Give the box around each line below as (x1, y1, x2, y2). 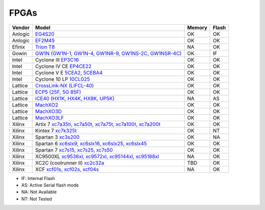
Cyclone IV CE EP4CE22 (35, 63, 92, 70)
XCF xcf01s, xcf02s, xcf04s (35, 166, 99, 173)
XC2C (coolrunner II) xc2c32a (35, 159, 105, 166)
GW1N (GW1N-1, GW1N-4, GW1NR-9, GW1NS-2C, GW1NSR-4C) (35, 50, 182, 56)
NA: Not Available (21, 189, 57, 195)
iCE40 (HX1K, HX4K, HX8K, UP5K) (35, 95, 115, 102)
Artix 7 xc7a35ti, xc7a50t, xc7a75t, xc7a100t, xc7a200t (35, 121, 160, 128)
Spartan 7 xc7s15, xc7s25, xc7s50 (35, 146, 113, 153)
